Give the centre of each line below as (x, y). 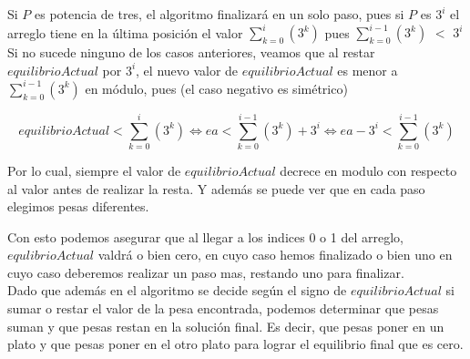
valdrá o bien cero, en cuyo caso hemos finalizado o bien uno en (275, 255)
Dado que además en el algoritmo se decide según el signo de (177, 290)
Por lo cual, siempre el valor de (94, 170)
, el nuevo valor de (187, 70)
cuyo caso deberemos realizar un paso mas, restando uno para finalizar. (206, 272)
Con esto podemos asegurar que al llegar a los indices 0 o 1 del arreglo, (205, 236)
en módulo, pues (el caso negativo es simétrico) (216, 88)
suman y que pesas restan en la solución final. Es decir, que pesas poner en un (226, 326)
